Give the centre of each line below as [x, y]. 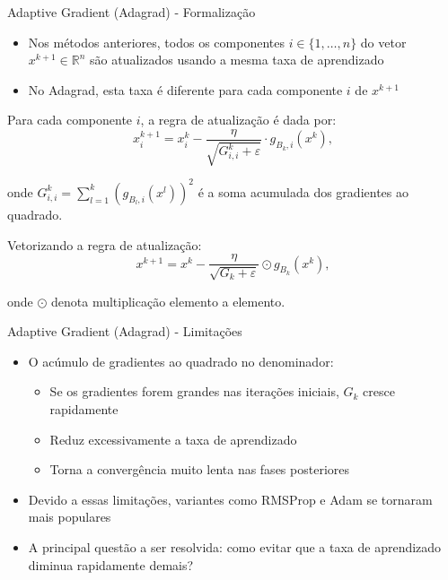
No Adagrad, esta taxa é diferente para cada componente [185, 89]
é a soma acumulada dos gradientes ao [303, 191]
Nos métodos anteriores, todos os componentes [156, 42]
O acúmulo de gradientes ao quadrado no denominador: [181, 361]
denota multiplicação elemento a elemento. [168, 301]
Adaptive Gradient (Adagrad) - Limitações [125, 331]
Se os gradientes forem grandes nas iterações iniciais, [194, 391]
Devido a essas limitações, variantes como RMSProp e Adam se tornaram [230, 499]
